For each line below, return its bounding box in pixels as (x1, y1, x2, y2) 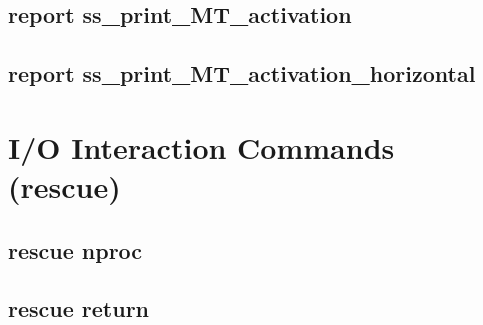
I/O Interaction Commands (8, 126, 395, 167)
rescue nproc (8, 234, 143, 265)
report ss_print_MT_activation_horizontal (8, 58, 476, 89)
